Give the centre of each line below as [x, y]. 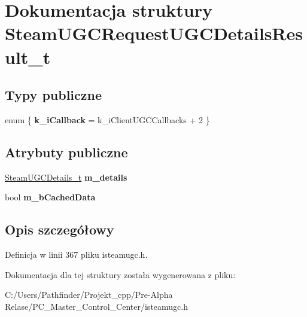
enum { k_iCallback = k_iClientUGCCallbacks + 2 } [107, 119]
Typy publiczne [54, 95]
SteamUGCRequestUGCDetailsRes [154, 33]
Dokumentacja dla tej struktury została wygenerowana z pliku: [120, 274]
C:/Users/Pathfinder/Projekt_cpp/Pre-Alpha [89, 295]
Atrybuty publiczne [66, 152]
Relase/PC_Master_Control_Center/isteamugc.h [96, 306]
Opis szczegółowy [60, 229]
